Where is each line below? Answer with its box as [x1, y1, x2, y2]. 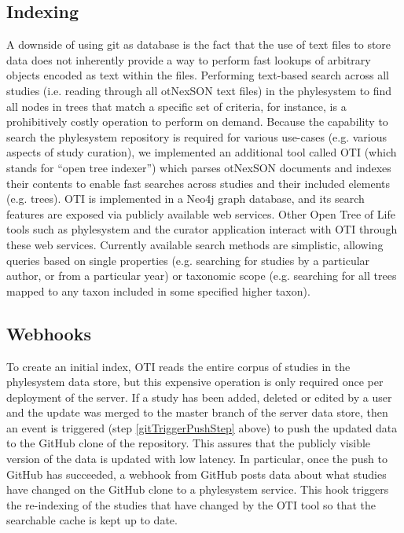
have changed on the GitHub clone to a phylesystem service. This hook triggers [6, 481, 389, 498]
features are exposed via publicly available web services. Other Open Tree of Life [6, 205, 395, 222]
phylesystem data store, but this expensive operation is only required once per [6, 373, 384, 390]
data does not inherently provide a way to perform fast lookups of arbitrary [6, 51, 371, 68]
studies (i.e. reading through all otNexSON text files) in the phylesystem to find [6, 82, 392, 98]
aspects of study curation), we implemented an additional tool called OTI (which [6, 144, 397, 160]
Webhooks [6, 321, 91, 345]
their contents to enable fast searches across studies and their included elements [6, 175, 391, 191]
